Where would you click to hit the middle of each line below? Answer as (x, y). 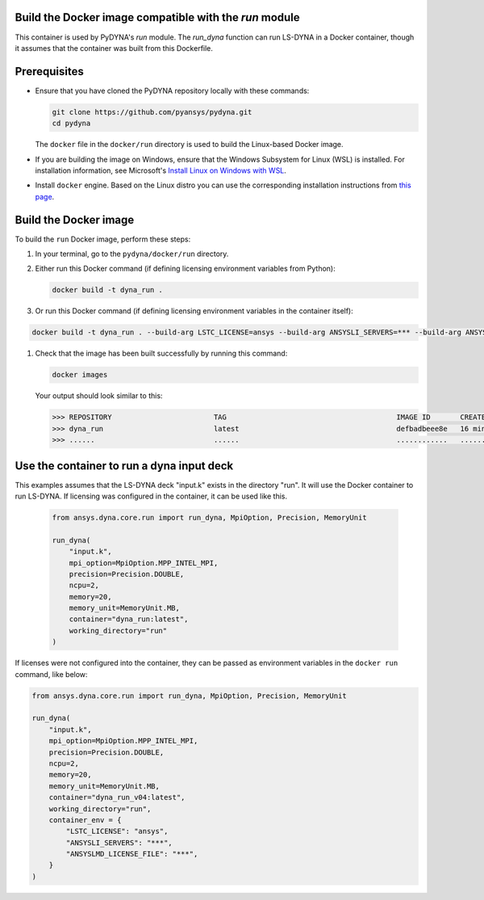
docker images (80, 375)
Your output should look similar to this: (99, 396)
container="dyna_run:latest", (129, 619)
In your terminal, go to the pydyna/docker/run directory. (132, 254)
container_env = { (85, 820)
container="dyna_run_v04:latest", (117, 797)
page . (45, 196)
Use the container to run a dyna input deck (124, 466)
